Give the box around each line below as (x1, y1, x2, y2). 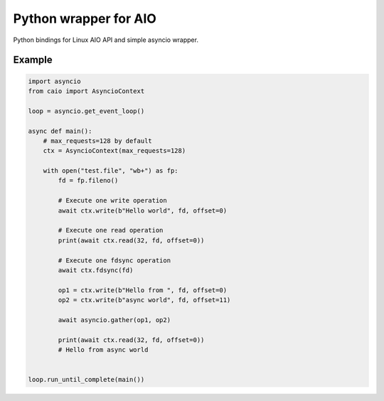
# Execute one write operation (58, 196, 167, 205)
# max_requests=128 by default (43, 137, 152, 145)
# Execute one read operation (58, 226, 164, 235)
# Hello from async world (58, 346, 149, 354)
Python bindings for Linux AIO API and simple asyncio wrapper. (13, 36, 199, 44)
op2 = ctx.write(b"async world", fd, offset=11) (58, 296, 231, 304)
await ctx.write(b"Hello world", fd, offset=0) (58, 206, 228, 215)
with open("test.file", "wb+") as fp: (43, 167, 178, 175)
